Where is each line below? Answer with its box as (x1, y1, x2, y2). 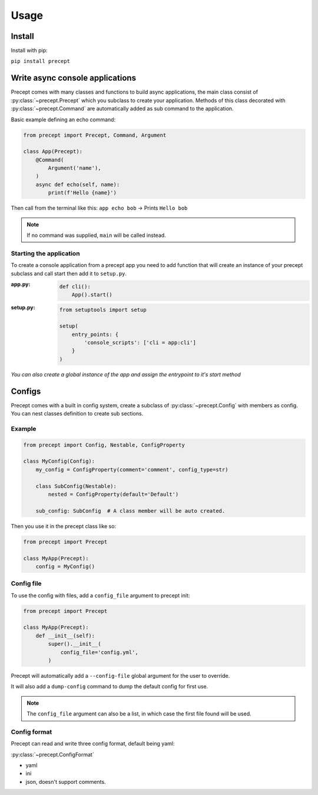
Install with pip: (11, 47, 48, 54)
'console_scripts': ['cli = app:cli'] (84, 339, 197, 346)
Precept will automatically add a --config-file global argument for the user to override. (11, 672, 230, 679)
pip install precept (11, 58, 71, 65)
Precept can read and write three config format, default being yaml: (11, 740, 175, 747)
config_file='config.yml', (60, 649, 138, 655)
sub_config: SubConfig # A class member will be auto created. (35, 507, 226, 514)
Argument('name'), (48, 165, 101, 171)
